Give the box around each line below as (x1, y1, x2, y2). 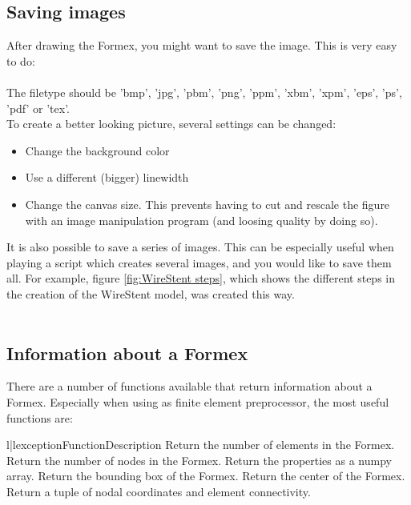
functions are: (6, 409, 73, 426)
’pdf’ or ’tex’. (6, 99, 71, 116)
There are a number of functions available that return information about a (6, 378, 373, 395)
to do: (6, 52, 35, 69)
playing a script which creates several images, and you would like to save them (6, 254, 392, 271)
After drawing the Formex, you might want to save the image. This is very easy (6, 37, 397, 54)
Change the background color (25, 142, 170, 158)
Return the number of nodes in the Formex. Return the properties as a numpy (6, 451, 392, 468)
